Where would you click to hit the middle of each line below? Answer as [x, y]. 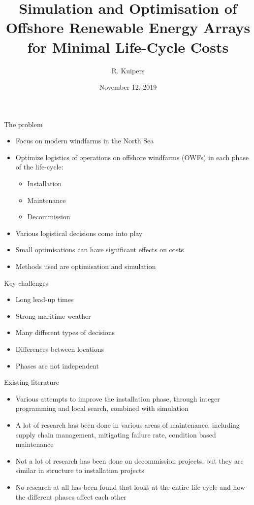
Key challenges [26, 283]
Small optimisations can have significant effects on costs [100, 250]
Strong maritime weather [53, 316]
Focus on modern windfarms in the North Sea [85, 141]
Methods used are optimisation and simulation [86, 266]
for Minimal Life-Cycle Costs [128, 47]
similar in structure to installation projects [80, 470]
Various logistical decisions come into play [79, 233]
